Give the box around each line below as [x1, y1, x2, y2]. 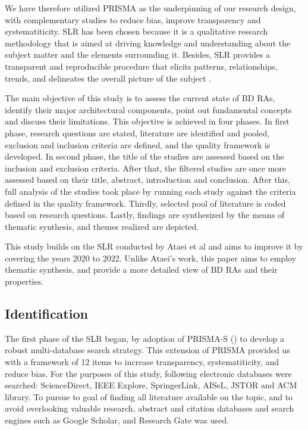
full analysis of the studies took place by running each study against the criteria [5, 185, 296, 197]
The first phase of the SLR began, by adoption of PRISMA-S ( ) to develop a [5, 332, 285, 344]
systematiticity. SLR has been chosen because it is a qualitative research [5, 25, 268, 38]
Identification [5, 304, 88, 323]
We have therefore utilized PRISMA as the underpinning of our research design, [5, 2, 296, 14]
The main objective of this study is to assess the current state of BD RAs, [5, 92, 275, 104]
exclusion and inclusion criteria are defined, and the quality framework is [5, 138, 271, 151]
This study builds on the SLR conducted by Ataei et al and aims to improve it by [5, 240, 303, 253]
